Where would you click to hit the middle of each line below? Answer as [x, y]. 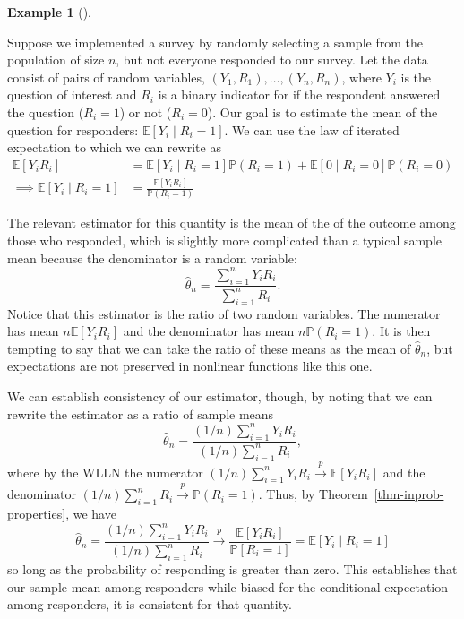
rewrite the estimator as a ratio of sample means [141, 413]
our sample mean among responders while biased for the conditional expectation [228, 586]
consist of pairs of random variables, [106, 77]
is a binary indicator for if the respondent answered [299, 95]
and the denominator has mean [209, 331]
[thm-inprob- [409, 494]
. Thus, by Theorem [313, 494]
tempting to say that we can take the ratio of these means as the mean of [209, 348]
